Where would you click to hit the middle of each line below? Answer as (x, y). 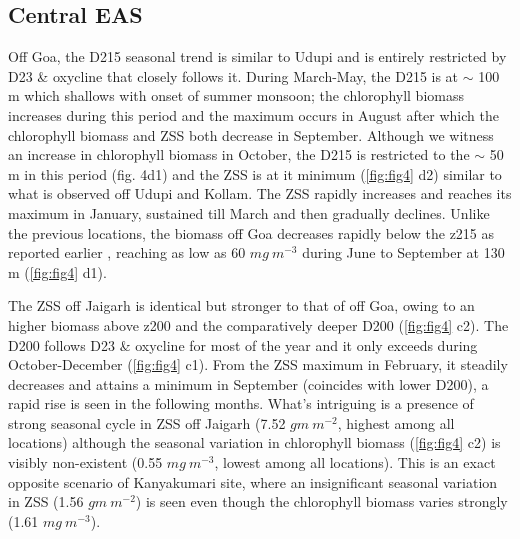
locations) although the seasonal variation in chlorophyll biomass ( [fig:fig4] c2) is (254, 442)
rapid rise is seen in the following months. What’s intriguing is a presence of (241, 403)
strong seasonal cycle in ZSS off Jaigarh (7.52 (147, 422)
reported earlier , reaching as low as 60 (127, 252)
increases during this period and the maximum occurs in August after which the (253, 114)
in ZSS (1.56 (46, 501)
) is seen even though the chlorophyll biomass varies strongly (321, 501)
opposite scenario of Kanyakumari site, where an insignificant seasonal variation (253, 481)
